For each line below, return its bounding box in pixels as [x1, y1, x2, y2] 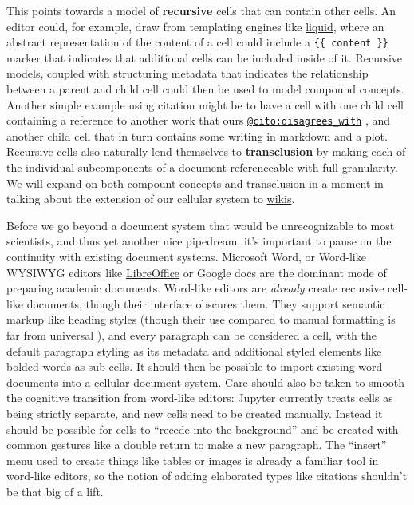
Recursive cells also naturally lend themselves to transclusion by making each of [6, 143, 406, 160]
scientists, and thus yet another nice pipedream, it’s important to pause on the [6, 233, 392, 249]
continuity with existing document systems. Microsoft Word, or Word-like [6, 249, 366, 265]
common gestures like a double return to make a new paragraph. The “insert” [6, 436, 387, 453]
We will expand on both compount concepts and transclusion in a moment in [6, 174, 384, 191]
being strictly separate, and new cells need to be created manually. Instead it [6, 404, 383, 421]
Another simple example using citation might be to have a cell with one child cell [6, 96, 404, 113]
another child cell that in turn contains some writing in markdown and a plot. [6, 127, 388, 144]
